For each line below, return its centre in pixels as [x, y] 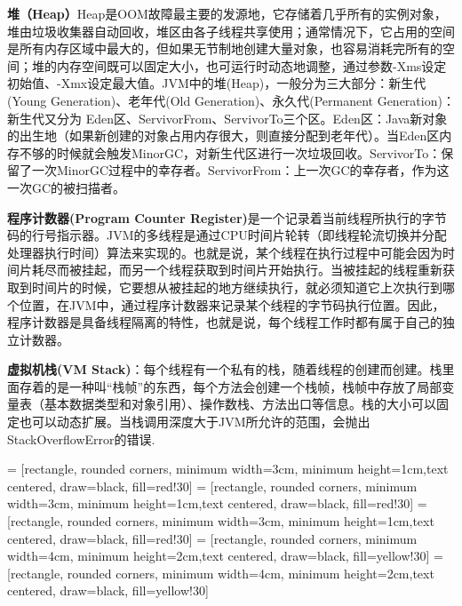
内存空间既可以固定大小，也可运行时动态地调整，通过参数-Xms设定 [251, 65]
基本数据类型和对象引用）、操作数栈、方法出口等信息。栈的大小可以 [240, 404]
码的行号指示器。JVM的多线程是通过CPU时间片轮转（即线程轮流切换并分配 [227, 235]
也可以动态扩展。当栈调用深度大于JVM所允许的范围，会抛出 [195, 422]
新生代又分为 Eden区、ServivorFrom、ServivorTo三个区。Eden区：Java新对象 [227, 118]
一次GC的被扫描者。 [67, 187]
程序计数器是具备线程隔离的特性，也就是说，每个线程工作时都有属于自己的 [225, 322]
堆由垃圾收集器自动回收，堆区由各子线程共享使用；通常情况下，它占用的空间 [231, 31]
